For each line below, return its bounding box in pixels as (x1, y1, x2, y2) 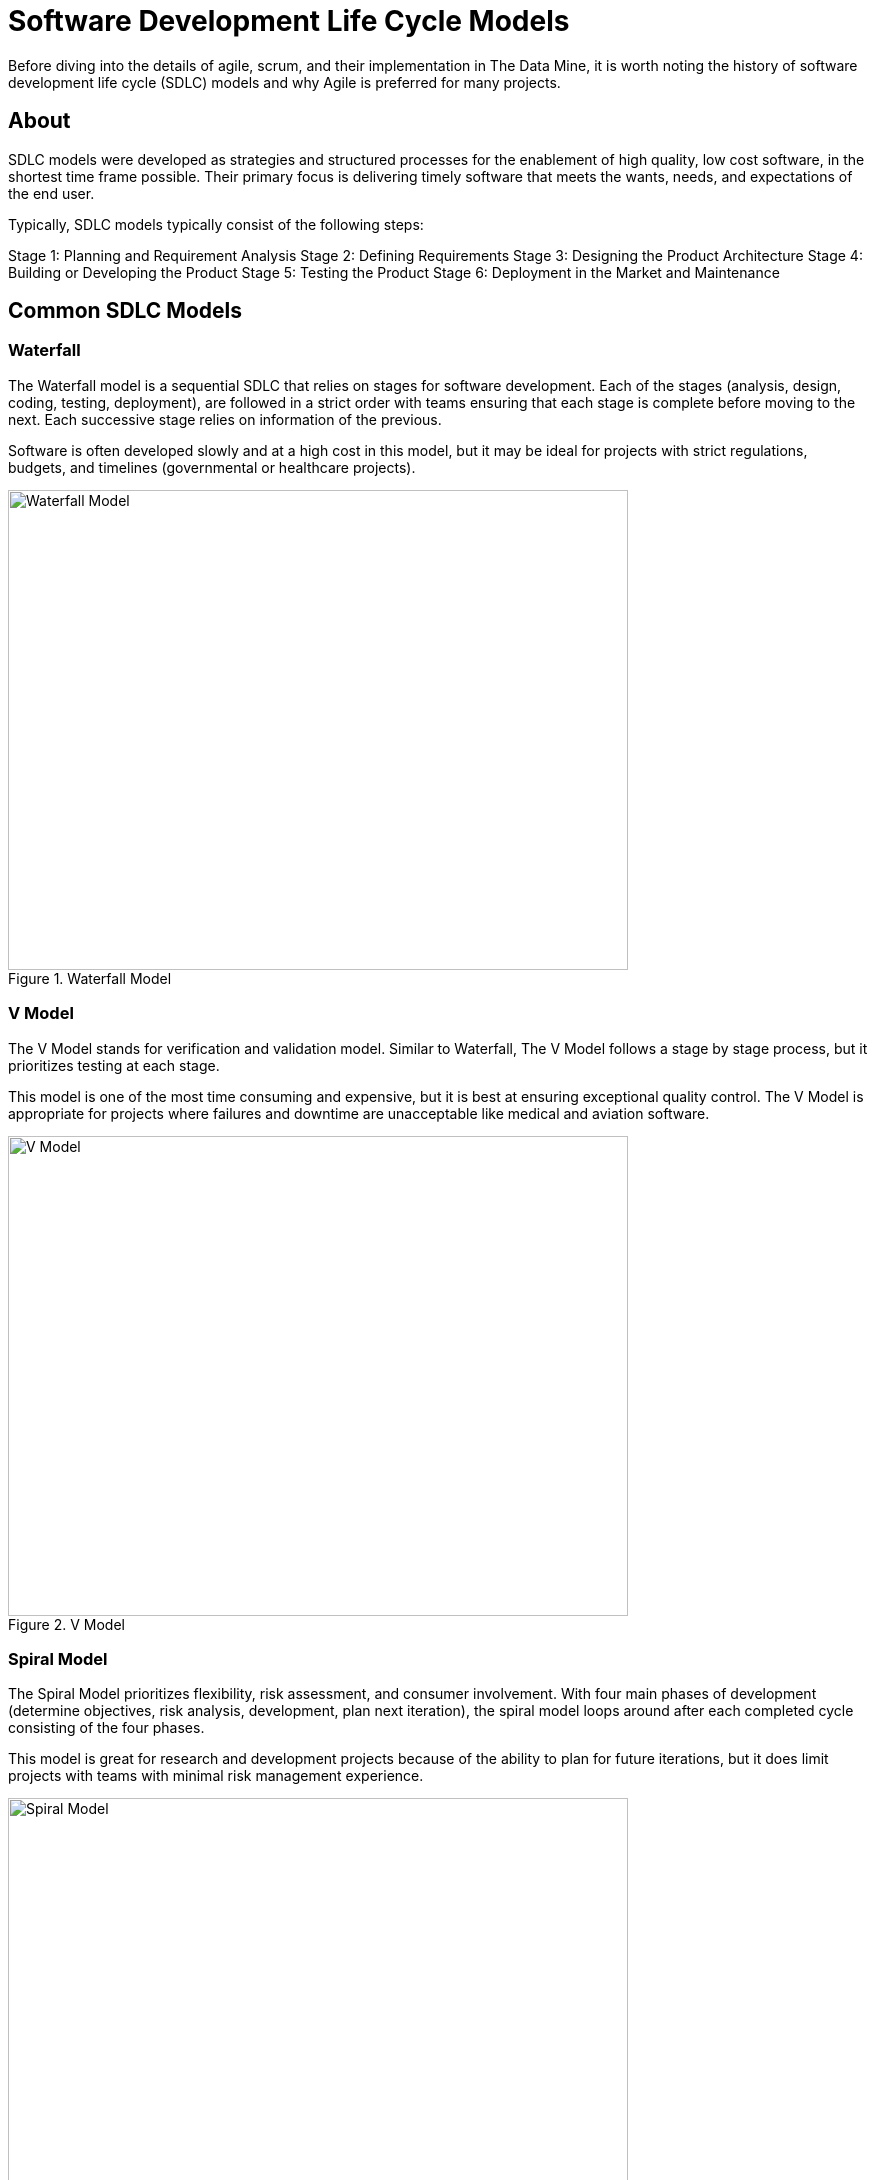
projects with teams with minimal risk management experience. (8, 1767, 424, 1785)
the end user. (8, 184, 95, 202)
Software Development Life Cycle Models (8, 4, 570, 38)
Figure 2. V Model (8, 1615, 125, 1633)
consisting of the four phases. (8, 1719, 205, 1737)
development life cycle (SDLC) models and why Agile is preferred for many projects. (8, 73, 561, 91)
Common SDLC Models (8, 298, 243, 324)
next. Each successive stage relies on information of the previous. (8, 410, 442, 428)
